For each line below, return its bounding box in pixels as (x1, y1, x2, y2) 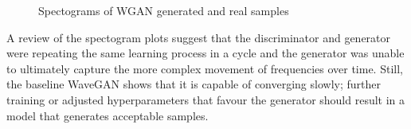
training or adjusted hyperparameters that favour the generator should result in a (6, 91, 405, 107)
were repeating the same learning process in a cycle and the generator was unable (6, 45, 405, 61)
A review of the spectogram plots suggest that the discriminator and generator (6, 29, 391, 45)
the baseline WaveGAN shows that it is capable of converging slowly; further (6, 76, 381, 92)
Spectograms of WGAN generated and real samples (38, 2, 289, 18)
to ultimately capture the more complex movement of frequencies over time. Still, (6, 60, 403, 76)
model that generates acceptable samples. (6, 107, 209, 123)
